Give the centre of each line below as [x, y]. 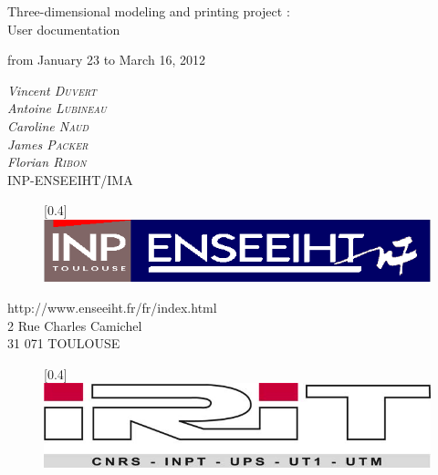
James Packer [48, 144]
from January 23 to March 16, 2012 [106, 60]
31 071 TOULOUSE [64, 343]
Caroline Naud [48, 125]
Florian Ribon [47, 162]
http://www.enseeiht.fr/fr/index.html [112, 308]
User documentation [64, 29]
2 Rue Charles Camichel [75, 325]
